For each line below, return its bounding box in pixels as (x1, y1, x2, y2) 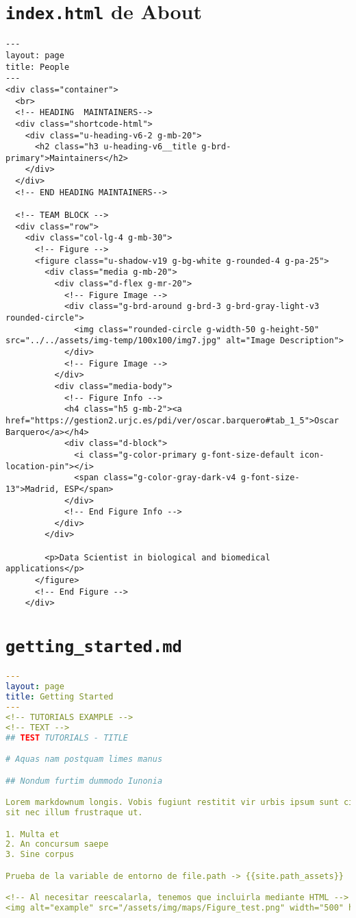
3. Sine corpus (5, 849, 75, 860)
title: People (5, 62, 70, 72)
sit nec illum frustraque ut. (5, 808, 143, 818)
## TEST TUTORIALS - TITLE (5, 732, 128, 743)
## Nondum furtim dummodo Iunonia (5, 776, 163, 786)
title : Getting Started (5, 692, 114, 702)
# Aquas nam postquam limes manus (5, 754, 163, 765)
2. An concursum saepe (5, 839, 109, 849)
